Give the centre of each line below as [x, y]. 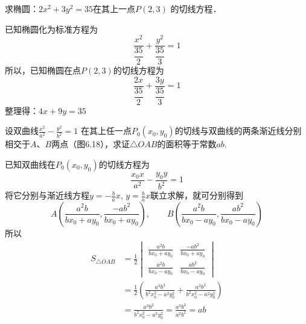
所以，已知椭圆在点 [43, 70]
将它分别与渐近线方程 [47, 195]
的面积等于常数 [187, 144]
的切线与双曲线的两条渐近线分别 [238, 131]
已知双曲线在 [30, 164]
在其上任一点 [106, 131]
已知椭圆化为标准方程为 [51, 29]
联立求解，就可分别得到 [196, 195]
